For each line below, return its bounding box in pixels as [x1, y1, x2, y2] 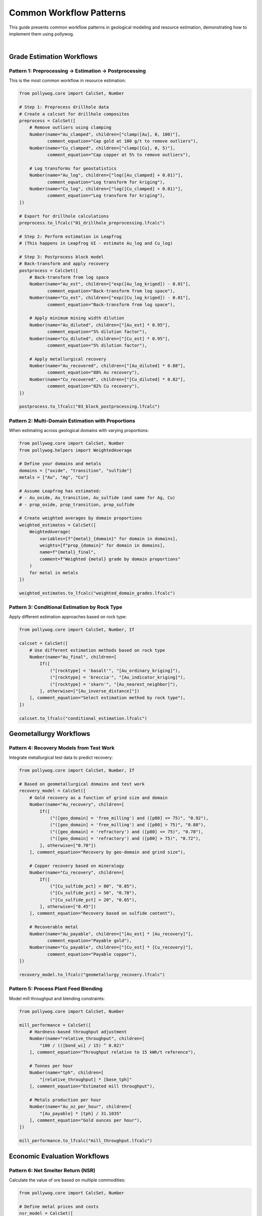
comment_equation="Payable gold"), [47, 938, 132, 944]
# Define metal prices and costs [19, 1204, 99, 1209]
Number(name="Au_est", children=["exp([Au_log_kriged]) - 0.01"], [29, 281, 191, 287]
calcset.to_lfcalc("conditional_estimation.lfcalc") [19, 715, 147, 721]
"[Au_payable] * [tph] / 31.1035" [39, 1110, 122, 1116]
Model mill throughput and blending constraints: [9, 995, 105, 1001]
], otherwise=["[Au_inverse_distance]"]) [39, 688, 140, 694]
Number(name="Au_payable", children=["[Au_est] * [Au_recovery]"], [29, 931, 194, 936]
